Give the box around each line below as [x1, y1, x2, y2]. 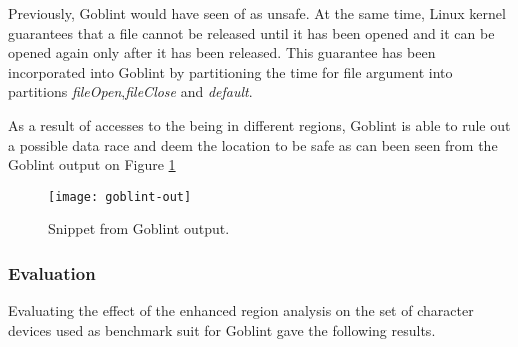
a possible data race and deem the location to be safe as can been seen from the [8, 134, 498, 155]
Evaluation [8, 260, 96, 285]
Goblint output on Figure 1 [8, 154, 176, 175]
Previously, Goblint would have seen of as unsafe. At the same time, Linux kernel [8, 3, 506, 23]
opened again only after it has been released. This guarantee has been [8, 42, 436, 63]
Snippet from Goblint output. [48, 218, 230, 239]
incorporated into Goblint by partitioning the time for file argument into [8, 61, 453, 82]
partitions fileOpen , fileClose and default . [8, 81, 253, 102]
